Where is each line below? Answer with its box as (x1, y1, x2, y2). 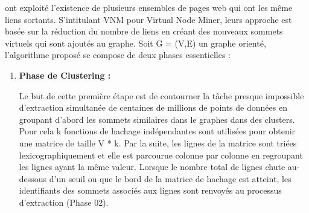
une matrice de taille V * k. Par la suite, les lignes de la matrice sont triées (19, 136, 297, 149)
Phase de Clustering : (19, 68, 111, 81)
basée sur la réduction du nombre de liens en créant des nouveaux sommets (5, 25, 283, 38)
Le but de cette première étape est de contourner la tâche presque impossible (19, 89, 304, 102)
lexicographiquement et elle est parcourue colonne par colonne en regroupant (19, 148, 303, 161)
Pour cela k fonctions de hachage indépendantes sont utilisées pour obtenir (19, 125, 296, 137)
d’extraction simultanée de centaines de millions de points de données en (19, 101, 287, 114)
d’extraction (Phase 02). (19, 195, 109, 208)
